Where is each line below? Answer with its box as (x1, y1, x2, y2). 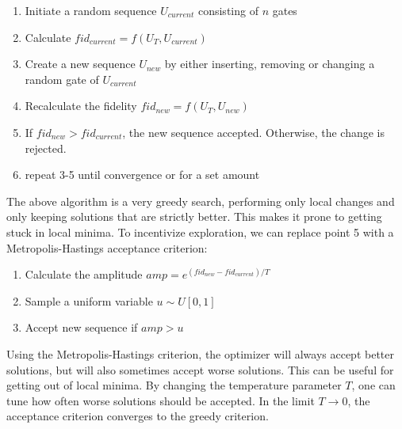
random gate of (25, 70, 99, 87)
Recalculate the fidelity (25, 97, 137, 114)
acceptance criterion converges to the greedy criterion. (6, 408, 269, 424)
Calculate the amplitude (25, 266, 143, 283)
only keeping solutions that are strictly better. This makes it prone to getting (6, 208, 382, 225)
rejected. (25, 139, 67, 156)
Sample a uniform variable (25, 292, 153, 309)
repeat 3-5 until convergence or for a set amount (25, 166, 260, 183)
